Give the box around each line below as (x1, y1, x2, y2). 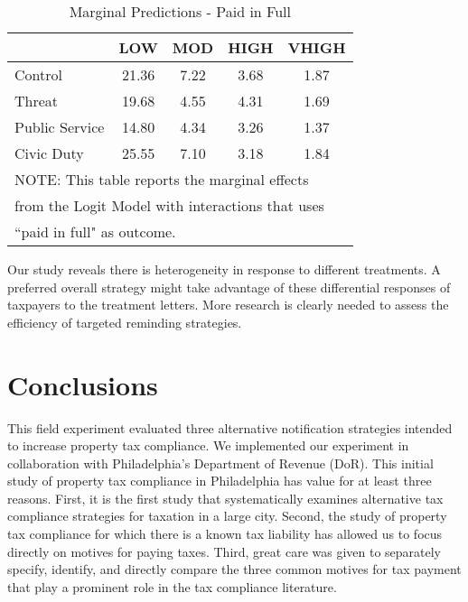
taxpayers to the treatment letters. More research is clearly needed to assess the (7, 295, 449, 314)
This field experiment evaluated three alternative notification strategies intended (7, 418, 453, 437)
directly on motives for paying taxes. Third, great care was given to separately (7, 542, 442, 560)
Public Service (14, 116, 105, 137)
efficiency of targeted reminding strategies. (7, 312, 242, 331)
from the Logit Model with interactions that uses (14, 195, 324, 216)
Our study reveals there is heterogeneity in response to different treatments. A (7, 260, 441, 278)
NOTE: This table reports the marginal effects (14, 169, 309, 190)
